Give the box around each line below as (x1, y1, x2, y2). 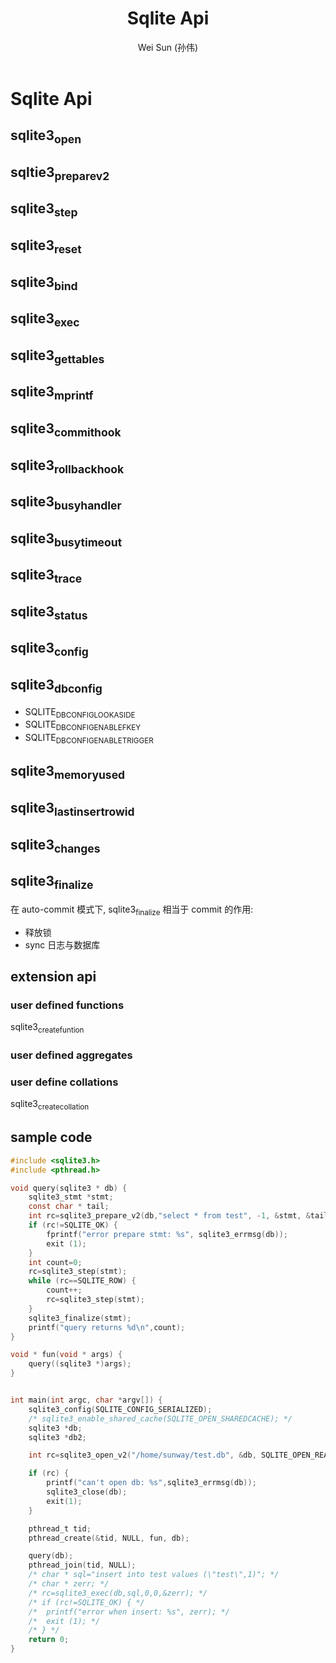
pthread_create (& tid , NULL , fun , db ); (28, 1533, 190, 1543)
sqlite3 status (10, 603, 88, 623)
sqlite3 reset (10, 237, 82, 257)
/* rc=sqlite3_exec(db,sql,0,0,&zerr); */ (28, 1588, 208, 1598)
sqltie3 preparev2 (10, 163, 110, 184)
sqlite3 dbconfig (10, 677, 103, 696)
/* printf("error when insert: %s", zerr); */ (28, 1607, 230, 1617)
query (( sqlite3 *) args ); (28, 1359, 132, 1369)
